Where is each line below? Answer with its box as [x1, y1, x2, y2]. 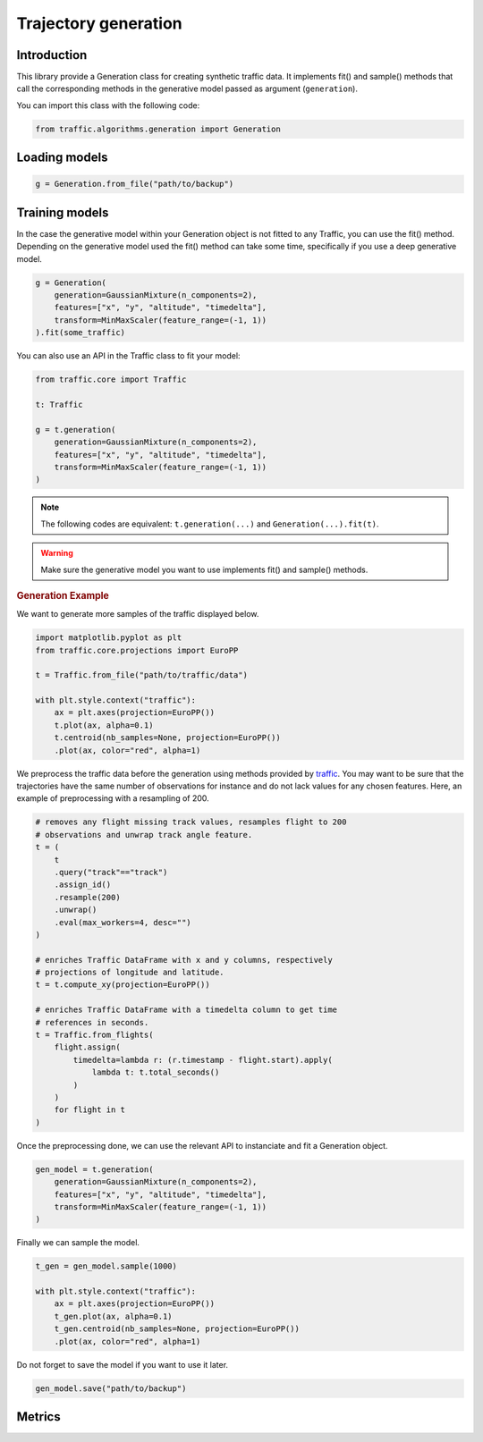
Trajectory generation [16, 13, 182, 33]
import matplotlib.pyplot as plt [35, 633, 182, 643]
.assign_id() [54, 880, 112, 890]
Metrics [16, 1409, 62, 1424]
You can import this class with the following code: [16, 99, 200, 111]
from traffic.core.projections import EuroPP [35, 645, 239, 655]
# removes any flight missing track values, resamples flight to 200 [35, 817, 347, 827]
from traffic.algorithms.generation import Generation [35, 123, 281, 134]
